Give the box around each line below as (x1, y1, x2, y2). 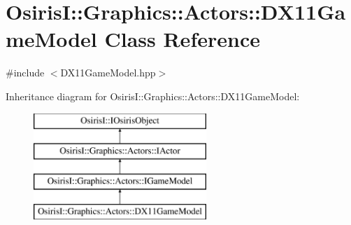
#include (6, 65, 45, 80)
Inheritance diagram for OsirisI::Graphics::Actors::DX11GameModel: (6, 88, 300, 103)
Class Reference (104, 25, 260, 53)
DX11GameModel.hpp (60, 65, 156, 80)
